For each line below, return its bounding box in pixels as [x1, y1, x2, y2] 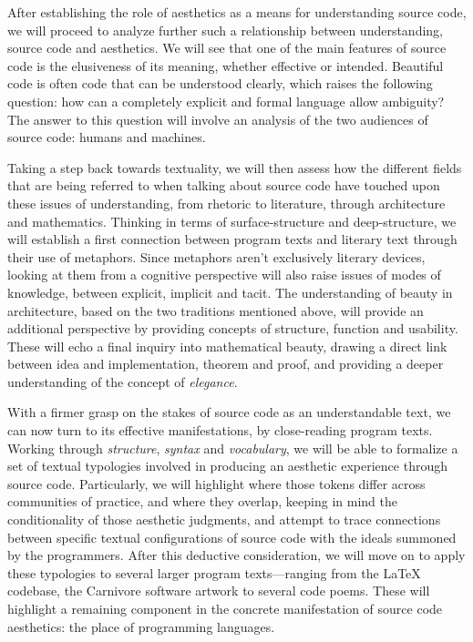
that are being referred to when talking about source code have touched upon [7, 176, 440, 195]
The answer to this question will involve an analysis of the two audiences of [7, 109, 428, 128]
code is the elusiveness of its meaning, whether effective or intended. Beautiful [7, 56, 444, 75]
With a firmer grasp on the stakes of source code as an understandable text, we [7, 403, 451, 422]
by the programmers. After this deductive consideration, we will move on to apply [7, 545, 466, 565]
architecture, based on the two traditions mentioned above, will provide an [7, 301, 424, 320]
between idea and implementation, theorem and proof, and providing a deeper [7, 354, 444, 373]
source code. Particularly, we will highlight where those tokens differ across [7, 474, 426, 493]
